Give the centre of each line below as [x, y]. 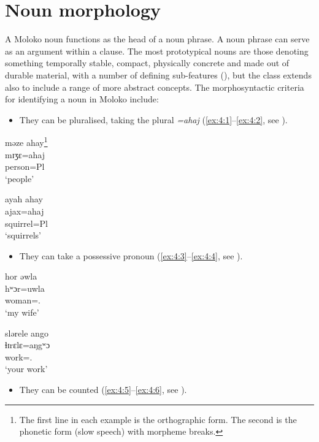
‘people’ [20, 178]
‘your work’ [26, 369]
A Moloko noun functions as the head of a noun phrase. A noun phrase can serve [157, 39]
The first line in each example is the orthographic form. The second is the [158, 419]
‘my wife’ [22, 312]
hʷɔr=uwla [25, 288]
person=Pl [25, 166]
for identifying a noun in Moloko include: [82, 99]
